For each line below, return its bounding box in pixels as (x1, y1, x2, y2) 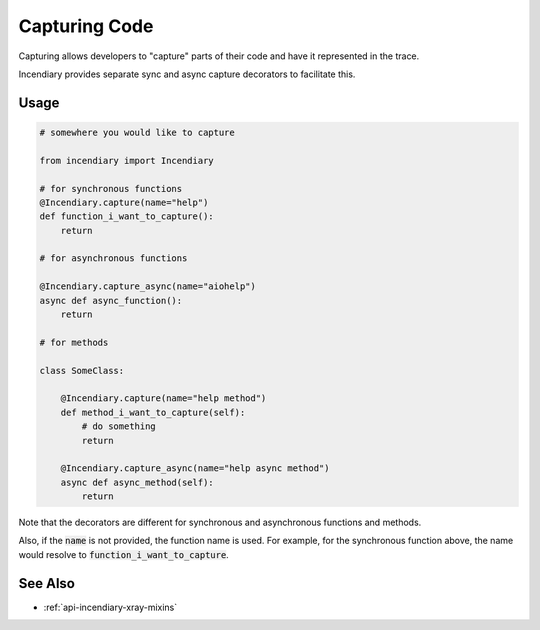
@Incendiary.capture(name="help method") (60, 393, 267, 404)
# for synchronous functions (39, 183, 183, 194)
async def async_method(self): (60, 476, 214, 488)
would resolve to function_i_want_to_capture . (18, 548, 229, 560)
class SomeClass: (39, 365, 125, 376)
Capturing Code (18, 15, 154, 37)
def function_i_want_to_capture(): (39, 211, 214, 222)
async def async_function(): (39, 295, 183, 306)
